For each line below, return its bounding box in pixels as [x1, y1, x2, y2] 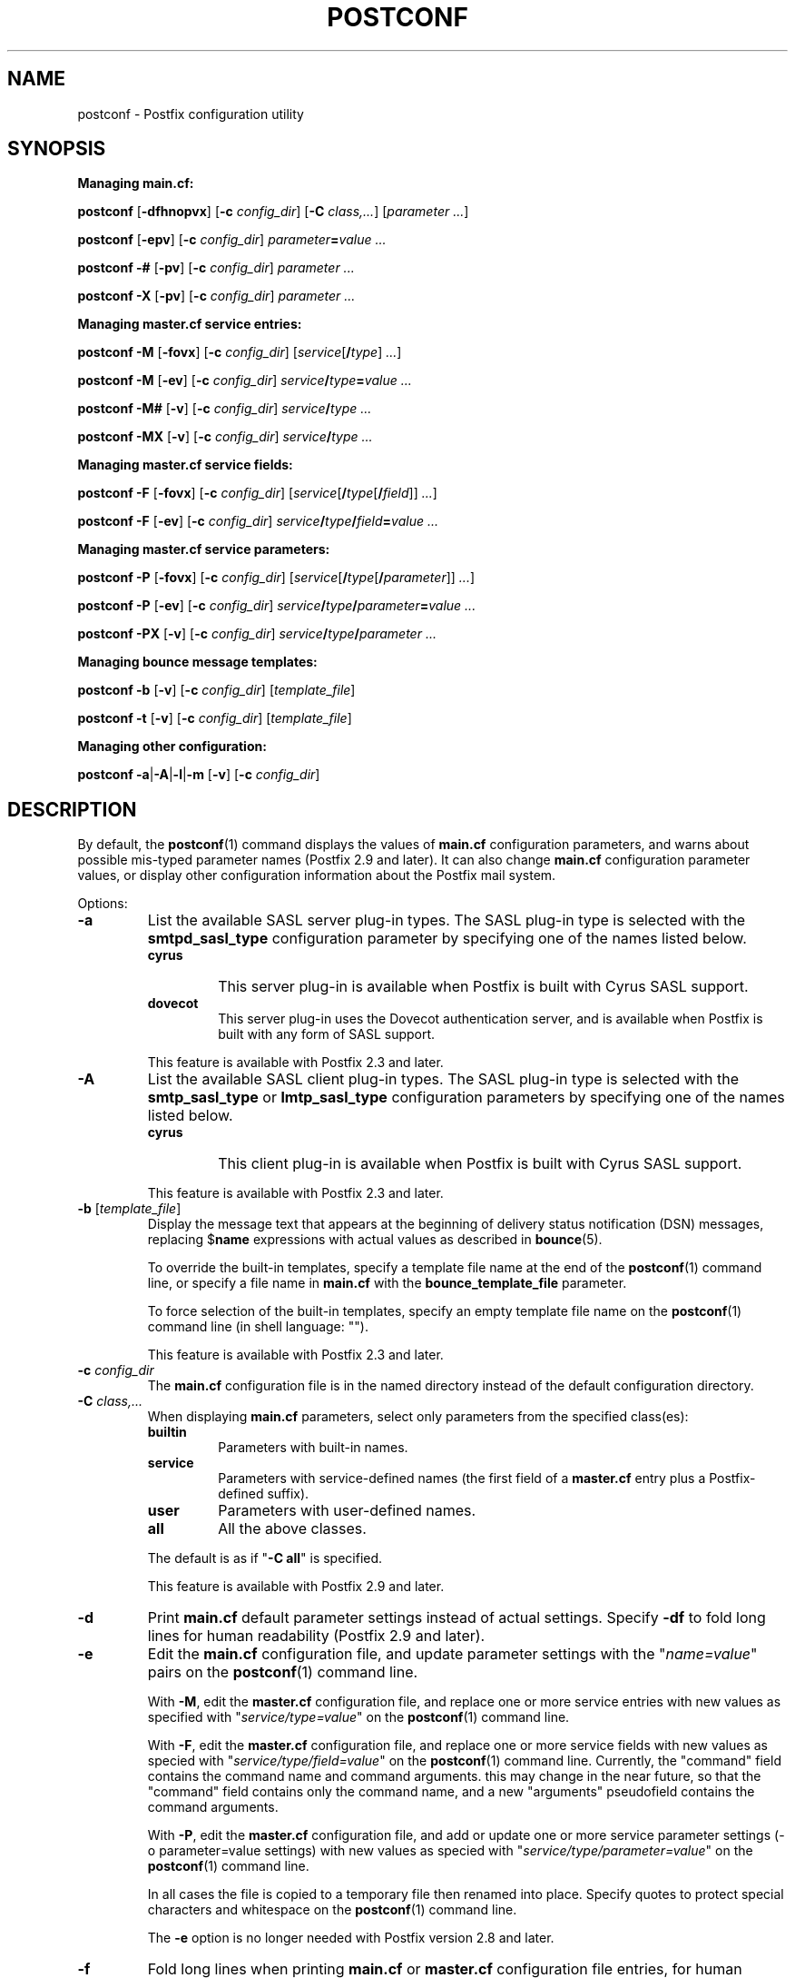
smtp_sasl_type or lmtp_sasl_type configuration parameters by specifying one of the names [147, 1088, 785, 1107]
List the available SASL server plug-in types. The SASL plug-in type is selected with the [147, 911, 746, 930]
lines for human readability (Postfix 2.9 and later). [147, 1627, 486, 1646]
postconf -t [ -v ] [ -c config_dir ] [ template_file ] [77, 710, 352, 727]
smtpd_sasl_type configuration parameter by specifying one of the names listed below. [147, 929, 747, 948]
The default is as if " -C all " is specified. [147, 1550, 383, 1567]
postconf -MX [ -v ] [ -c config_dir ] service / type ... [77, 429, 373, 445]
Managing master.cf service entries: [77, 316, 302, 332]
